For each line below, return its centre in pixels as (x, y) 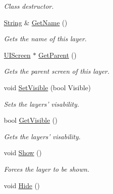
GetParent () (57, 55)
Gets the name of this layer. (45, 39)
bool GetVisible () (31, 120)
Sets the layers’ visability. (42, 104)
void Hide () (22, 185)
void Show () (23, 153)
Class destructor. (29, 6)
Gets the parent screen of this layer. (57, 71)
